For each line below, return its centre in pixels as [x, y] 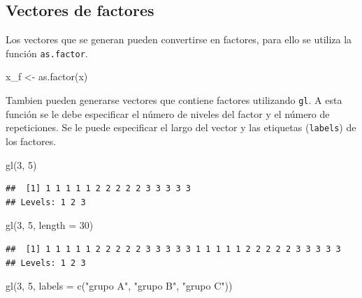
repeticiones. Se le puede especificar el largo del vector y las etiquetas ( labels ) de [181, 127]
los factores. [31, 141]
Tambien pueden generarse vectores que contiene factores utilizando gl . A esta [174, 100]
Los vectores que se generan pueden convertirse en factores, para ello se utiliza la [179, 39]
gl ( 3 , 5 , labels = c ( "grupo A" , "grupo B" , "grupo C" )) [119, 286]
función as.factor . [47, 53]
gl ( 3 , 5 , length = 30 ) [50, 225]
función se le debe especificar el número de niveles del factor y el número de [168, 113]
